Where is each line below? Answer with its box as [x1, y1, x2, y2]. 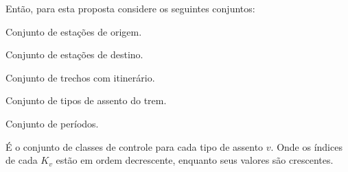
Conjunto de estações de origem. [5, 24, 142, 38]
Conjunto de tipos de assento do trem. [5, 93, 167, 108]
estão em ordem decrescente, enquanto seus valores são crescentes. [56, 153, 334, 167]
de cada [5, 153, 38, 167]
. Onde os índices [270, 139, 343, 153]
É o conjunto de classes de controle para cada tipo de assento [5, 139, 264, 153]
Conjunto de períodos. [5, 116, 99, 130]
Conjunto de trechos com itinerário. [5, 70, 155, 84]
